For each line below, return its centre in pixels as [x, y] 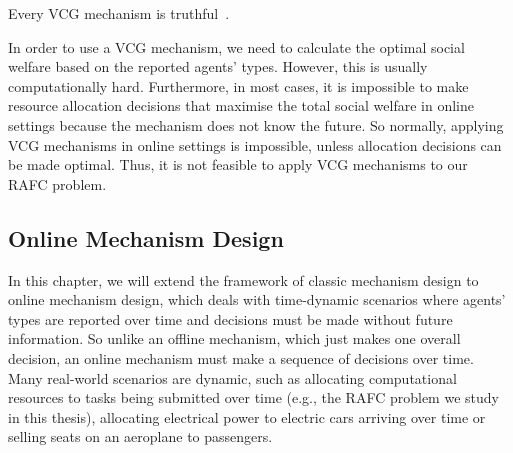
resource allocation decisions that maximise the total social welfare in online [241, 105]
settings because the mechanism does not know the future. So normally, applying [256, 124]
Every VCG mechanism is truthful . [119, 13]
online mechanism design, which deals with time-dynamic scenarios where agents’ [257, 299]
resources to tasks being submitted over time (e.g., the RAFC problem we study [253, 397]
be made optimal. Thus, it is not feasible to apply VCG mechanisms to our [238, 164]
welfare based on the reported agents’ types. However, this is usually [218, 66]
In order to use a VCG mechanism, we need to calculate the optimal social [236, 46]
